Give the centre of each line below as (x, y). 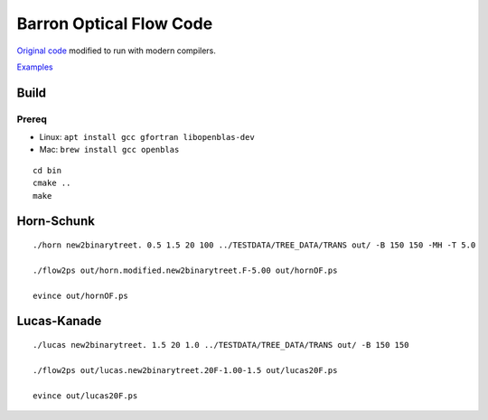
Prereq (32, 119)
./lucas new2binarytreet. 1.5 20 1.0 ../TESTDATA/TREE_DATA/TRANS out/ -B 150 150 (221, 345)
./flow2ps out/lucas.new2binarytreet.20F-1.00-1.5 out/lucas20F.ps (185, 370)
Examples (35, 67)
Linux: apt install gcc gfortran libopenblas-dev (147, 137)
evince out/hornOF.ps (80, 295)
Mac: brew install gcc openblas (109, 150)
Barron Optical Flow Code (115, 23)
